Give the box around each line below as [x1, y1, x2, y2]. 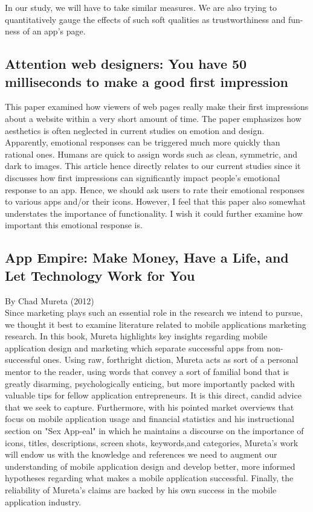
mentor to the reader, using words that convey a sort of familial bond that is [5, 365, 289, 378]
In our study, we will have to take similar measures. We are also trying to [5, 1, 277, 13]
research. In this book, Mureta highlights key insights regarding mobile [5, 330, 268, 342]
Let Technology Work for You [5, 266, 195, 284]
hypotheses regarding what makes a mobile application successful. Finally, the [5, 472, 294, 484]
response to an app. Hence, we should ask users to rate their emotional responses [5, 183, 305, 196]
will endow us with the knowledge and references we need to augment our [5, 448, 277, 461]
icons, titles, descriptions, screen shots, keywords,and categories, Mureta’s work [5, 436, 298, 449]
